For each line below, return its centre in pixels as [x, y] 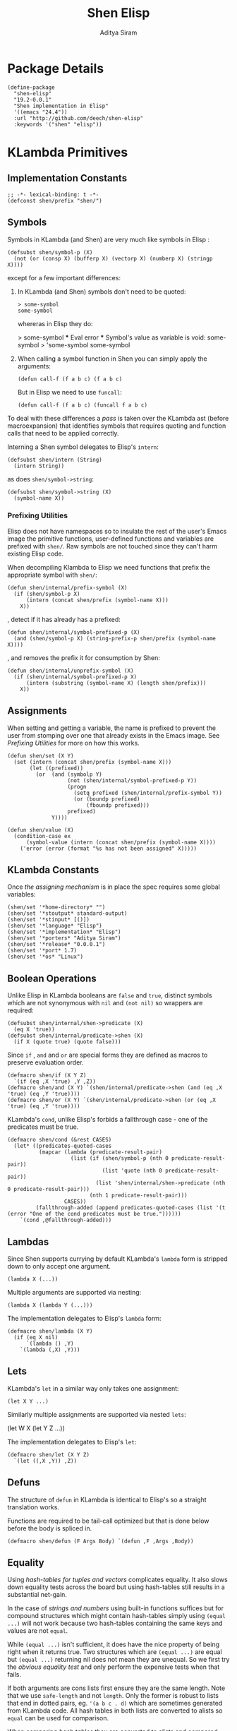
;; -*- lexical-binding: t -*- [53, 194]
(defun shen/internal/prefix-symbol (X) [68, 587]
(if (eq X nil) [36, 1338]
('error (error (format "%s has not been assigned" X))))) [109, 849]
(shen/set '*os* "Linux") [45, 957]
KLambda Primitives [68, 152]
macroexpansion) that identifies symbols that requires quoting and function [117, 426]
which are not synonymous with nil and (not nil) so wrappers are [105, 1003]
